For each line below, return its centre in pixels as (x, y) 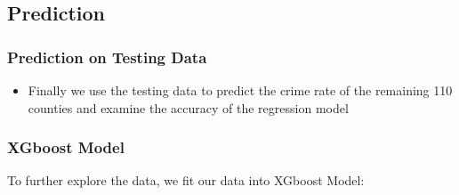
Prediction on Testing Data (107, 57)
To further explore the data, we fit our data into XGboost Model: (186, 180)
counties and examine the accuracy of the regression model (188, 107)
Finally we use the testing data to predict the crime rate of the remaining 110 (240, 90)
